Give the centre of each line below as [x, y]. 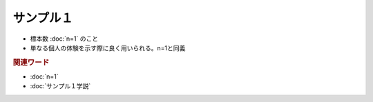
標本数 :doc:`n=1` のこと [64, 39]
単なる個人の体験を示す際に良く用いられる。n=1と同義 [108, 48]
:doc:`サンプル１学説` [60, 86]
